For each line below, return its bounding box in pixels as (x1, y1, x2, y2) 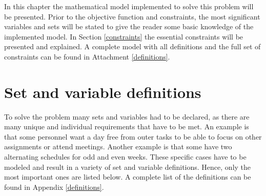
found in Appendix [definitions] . (4, 181, 104, 192)
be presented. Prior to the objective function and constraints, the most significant (4, 11, 260, 22)
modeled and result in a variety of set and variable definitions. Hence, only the (4, 161, 251, 172)
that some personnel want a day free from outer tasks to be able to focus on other (4, 131, 262, 142)
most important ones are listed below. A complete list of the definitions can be (4, 171, 251, 182)
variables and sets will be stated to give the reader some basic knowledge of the (4, 21, 254, 32)
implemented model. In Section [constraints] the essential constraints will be (4, 31, 243, 42)
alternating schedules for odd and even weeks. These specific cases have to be (4, 151, 247, 162)
